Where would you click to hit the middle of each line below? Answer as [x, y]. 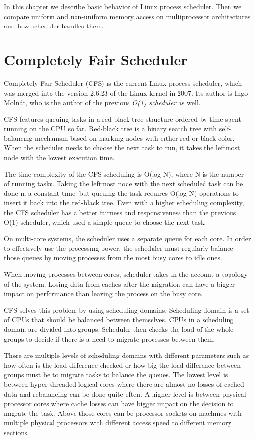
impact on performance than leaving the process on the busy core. [103, 293]
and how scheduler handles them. [54, 26]
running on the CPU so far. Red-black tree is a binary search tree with [111, 128]
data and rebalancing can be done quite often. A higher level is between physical [125, 394]
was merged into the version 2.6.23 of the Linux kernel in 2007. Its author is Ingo [126, 93]
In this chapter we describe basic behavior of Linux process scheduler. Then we [123, 6]
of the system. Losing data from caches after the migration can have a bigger [120, 284]
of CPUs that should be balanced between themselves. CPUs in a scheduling [119, 319]
